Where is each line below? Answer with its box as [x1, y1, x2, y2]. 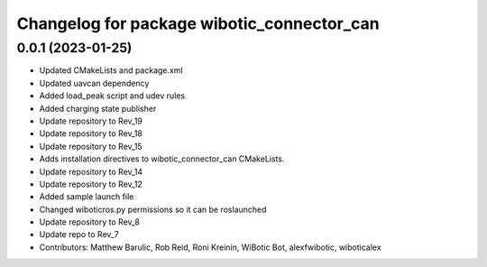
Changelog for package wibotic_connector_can [16, 14, 381, 33]
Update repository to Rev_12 [39, 179, 143, 189]
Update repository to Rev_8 [39, 216, 140, 227]
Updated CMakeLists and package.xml [39, 65, 184, 76]
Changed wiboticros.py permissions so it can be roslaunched [39, 204, 267, 215]
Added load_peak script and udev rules [39, 90, 185, 101]
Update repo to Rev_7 [39, 229, 119, 240]
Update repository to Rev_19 [39, 115, 143, 126]
